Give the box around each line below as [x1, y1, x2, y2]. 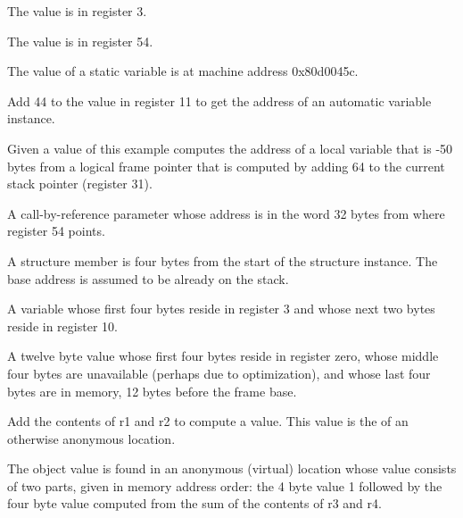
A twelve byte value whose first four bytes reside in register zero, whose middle [7, 347, 439, 365]
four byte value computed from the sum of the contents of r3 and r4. [7, 494, 382, 513]
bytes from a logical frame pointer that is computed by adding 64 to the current [7, 156, 445, 175]
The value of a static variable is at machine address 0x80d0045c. [7, 62, 359, 80]
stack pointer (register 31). [7, 174, 153, 193]
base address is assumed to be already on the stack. [7, 269, 289, 288]
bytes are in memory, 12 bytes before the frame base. [7, 381, 297, 400]
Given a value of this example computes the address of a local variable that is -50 [7, 138, 453, 157]
